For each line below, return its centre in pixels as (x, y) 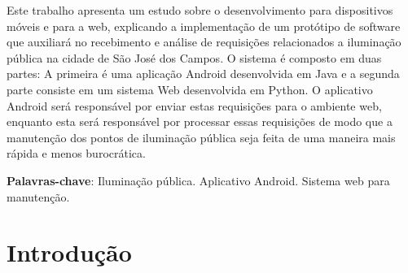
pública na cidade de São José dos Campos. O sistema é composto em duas (194, 57)
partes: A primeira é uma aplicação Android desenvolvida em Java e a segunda (203, 74)
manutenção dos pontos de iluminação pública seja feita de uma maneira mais (201, 137)
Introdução (69, 252)
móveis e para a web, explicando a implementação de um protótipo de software (204, 26)
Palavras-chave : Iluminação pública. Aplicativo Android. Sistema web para (198, 180)
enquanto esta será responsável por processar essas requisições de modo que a (200, 121)
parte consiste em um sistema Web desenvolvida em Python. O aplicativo (190, 89)
